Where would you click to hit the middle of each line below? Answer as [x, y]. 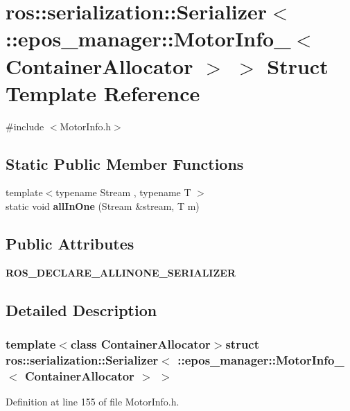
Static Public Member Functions [125, 163]
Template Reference [103, 93]
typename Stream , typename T [123, 192]
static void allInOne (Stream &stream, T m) [103, 206]
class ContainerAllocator [140, 344]
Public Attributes [70, 244]
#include [25, 126]
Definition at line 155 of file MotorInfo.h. [93, 402]
